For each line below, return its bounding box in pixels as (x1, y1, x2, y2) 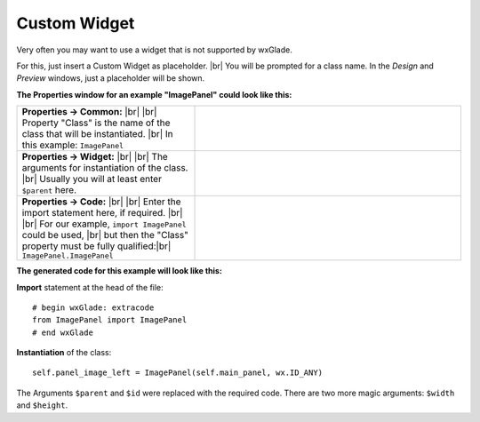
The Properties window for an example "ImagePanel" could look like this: (16, 89, 292, 100)
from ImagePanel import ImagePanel (32, 315, 188, 325)
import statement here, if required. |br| (21, 207, 183, 219)
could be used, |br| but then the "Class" (21, 229, 188, 242)
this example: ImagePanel (21, 139, 124, 151)
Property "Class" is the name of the (21, 116, 171, 129)
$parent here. (21, 184, 77, 196)
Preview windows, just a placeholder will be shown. (16, 73, 205, 84)
